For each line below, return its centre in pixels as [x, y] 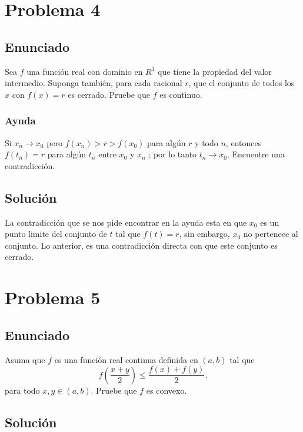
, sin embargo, [204, 234]
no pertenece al [271, 234]
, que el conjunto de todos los [242, 83]
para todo [22, 390]
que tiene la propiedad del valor [215, 71]
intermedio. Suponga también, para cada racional [94, 83]
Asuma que [25, 359]
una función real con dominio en [85, 71]
